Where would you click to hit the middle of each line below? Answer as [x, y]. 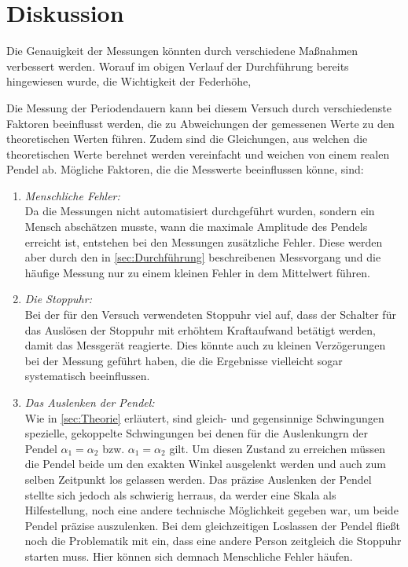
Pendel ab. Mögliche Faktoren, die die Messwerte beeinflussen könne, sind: [185, 169]
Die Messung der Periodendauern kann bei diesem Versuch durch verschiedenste [199, 107]
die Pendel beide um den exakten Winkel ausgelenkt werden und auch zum [205, 464]
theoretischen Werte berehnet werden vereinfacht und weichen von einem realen [198, 154]
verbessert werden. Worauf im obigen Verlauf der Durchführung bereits [178, 66]
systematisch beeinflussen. [87, 376]
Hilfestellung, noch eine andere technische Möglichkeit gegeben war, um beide [211, 510]
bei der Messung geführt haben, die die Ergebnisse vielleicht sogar [184, 360]
